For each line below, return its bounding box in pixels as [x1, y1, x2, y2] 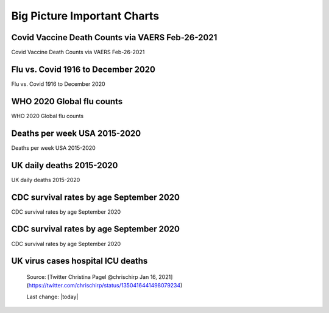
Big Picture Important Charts [11, 9, 160, 23]
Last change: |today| [26, 293, 79, 300]
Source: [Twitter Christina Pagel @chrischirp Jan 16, [26, 273, 158, 280]
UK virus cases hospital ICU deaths [11, 256, 148, 266]
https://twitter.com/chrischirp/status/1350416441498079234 [28, 282, 181, 289]
